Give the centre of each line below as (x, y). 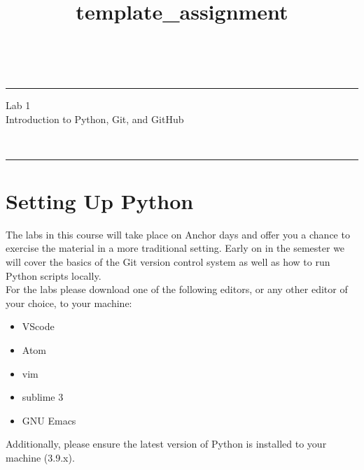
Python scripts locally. (54, 275)
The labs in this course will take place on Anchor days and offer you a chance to (178, 234)
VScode (38, 326)
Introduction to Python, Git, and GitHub (95, 119)
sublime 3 (43, 397)
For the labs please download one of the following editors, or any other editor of (177, 289)
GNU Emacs (49, 420)
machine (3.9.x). (40, 457)
